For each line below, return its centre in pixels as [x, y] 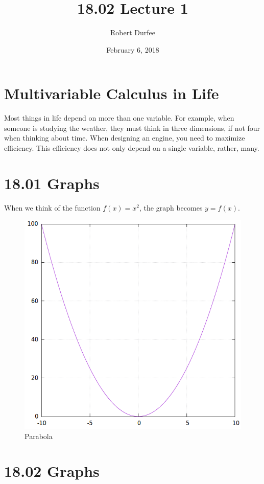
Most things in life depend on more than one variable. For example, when [119, 118]
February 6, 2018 [133, 49]
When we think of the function [52, 207]
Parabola [39, 436]
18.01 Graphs [52, 183]
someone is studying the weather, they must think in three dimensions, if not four [132, 128]
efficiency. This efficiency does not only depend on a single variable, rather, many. [132, 148]
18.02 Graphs [52, 471]
